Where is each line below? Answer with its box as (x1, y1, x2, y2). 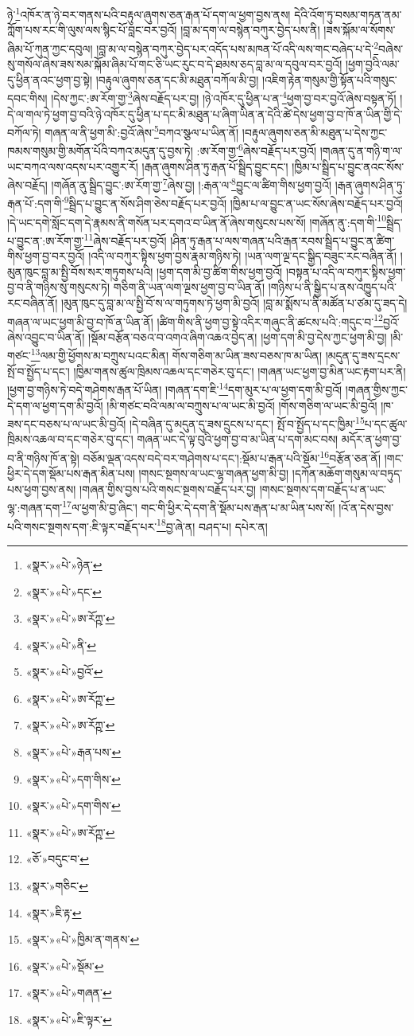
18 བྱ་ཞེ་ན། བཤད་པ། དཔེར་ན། (157, 515, 268, 534)
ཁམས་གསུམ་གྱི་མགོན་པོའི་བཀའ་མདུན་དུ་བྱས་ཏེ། (7, 143, 193, 159)
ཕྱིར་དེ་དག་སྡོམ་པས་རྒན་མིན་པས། (7, 465, 135, 482)
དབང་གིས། (7, 89, 48, 106)
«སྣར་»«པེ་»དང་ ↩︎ (25, 583, 102, 600)
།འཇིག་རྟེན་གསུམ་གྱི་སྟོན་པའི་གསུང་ (261, 71, 397, 88)
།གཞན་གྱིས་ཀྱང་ (345, 381, 408, 397)
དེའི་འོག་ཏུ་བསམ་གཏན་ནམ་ (294, 6, 402, 22)
